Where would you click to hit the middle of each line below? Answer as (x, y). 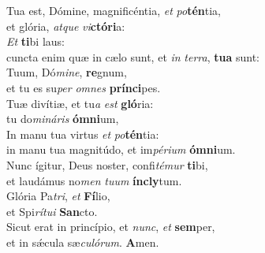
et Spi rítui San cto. (52, 211)
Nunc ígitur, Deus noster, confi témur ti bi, (107, 164)
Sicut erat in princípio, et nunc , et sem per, (111, 227)
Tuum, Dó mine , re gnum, (67, 72)
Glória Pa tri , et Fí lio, (58, 196)
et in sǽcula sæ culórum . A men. (83, 242)
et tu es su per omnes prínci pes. (84, 87)
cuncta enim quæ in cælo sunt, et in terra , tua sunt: (133, 56)
